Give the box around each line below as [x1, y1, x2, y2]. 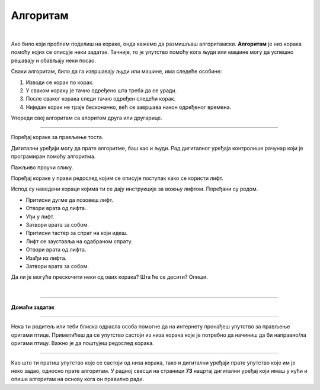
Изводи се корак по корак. [25, 79, 94, 86]
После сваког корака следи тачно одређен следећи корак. [25, 95, 176, 102]
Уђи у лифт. [25, 213, 55, 220]
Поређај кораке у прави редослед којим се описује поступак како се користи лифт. [11, 175, 223, 182]
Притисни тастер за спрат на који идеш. [25, 230, 127, 237]
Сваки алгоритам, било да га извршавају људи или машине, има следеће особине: [11, 68, 222, 75]
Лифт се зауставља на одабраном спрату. [25, 237, 133, 245]
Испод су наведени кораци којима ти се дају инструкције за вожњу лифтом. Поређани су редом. [11, 185, 258, 192]
